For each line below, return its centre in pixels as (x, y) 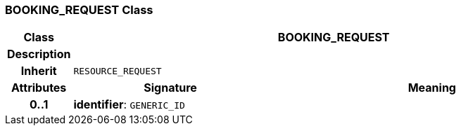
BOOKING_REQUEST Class (79, 10)
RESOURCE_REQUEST (118, 71)
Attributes (39, 88)
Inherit (39, 71)
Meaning (432, 88)
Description (39, 54)
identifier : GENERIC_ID (129, 105)
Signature (170, 88)
